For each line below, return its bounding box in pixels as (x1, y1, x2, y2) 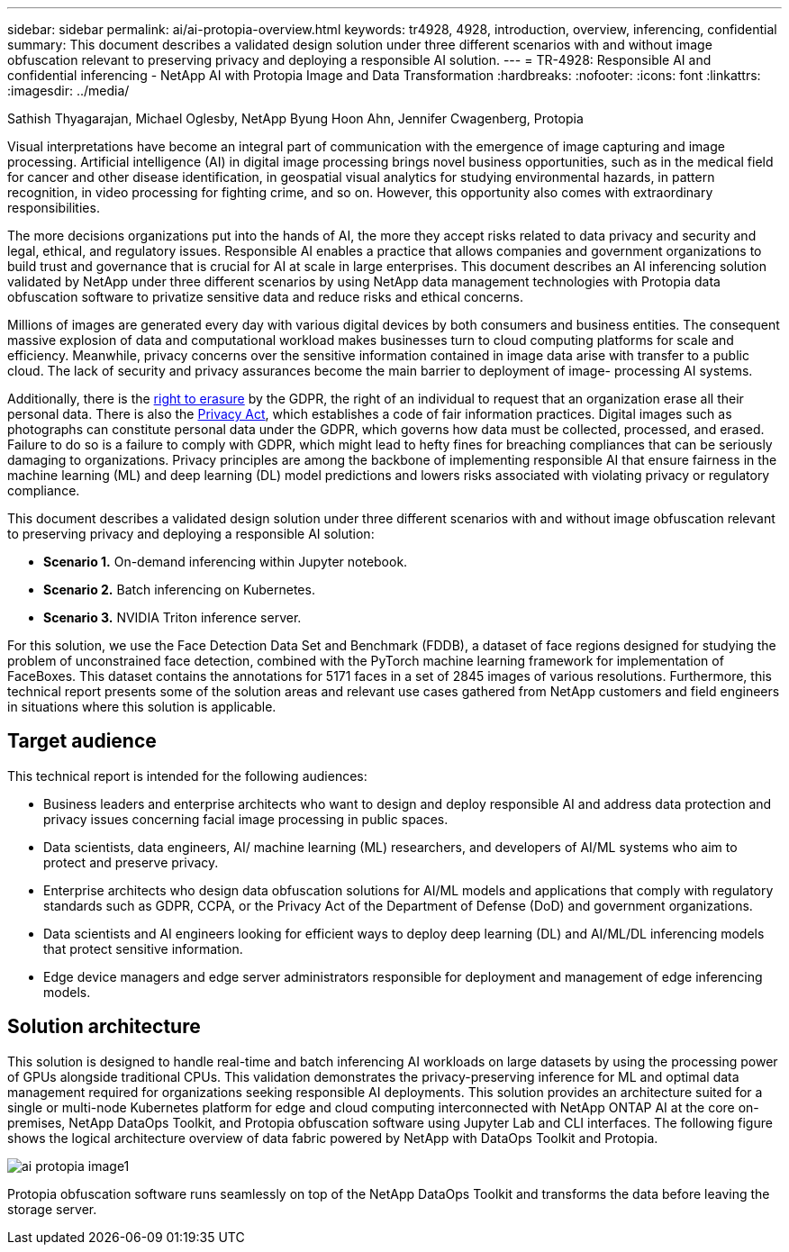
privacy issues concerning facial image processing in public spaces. (43, 811, 449, 827)
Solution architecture (7, 1015, 201, 1039)
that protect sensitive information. (43, 940, 243, 957)
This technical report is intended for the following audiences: (7, 767, 367, 784)
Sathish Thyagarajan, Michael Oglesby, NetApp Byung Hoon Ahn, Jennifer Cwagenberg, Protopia (7, 111, 584, 126)
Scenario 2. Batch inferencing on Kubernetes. (43, 582, 315, 597)
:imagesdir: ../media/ (7, 83, 130, 98)
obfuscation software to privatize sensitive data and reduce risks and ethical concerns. (7, 289, 524, 304)
